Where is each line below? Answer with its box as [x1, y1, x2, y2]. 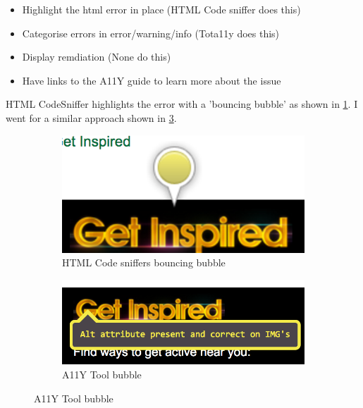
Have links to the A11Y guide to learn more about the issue [22, 73, 281, 87]
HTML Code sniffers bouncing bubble [62, 255, 226, 270]
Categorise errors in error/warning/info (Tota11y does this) [22, 25, 280, 40]
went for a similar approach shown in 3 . [6, 110, 177, 125]
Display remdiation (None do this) [22, 49, 171, 64]
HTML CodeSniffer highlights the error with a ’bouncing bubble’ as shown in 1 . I [6, 97, 358, 111]
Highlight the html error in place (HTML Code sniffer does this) [22, 2, 301, 16]
